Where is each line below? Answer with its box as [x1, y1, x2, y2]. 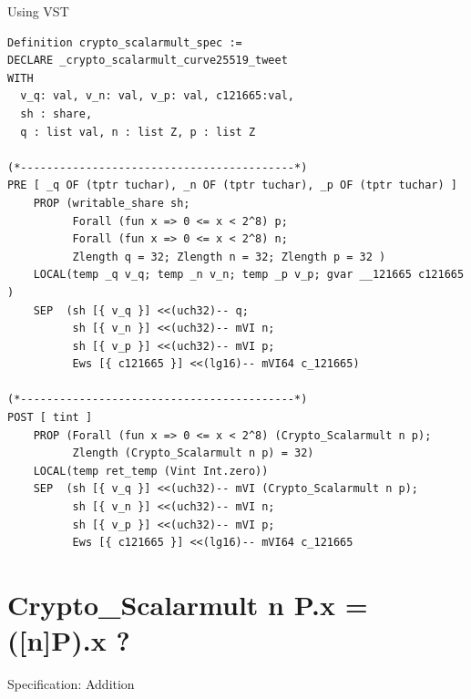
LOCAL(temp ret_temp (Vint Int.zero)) [33, 464, 269, 478]
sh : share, [20, 107, 93, 120]
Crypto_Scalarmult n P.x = [7, 586, 368, 622]
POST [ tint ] [7, 411, 93, 425]
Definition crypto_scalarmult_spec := [7, 36, 242, 49]
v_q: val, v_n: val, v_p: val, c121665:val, [20, 89, 294, 103]
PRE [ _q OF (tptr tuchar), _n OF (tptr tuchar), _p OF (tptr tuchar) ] [7, 179, 457, 192]
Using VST [7, 2, 69, 20]
